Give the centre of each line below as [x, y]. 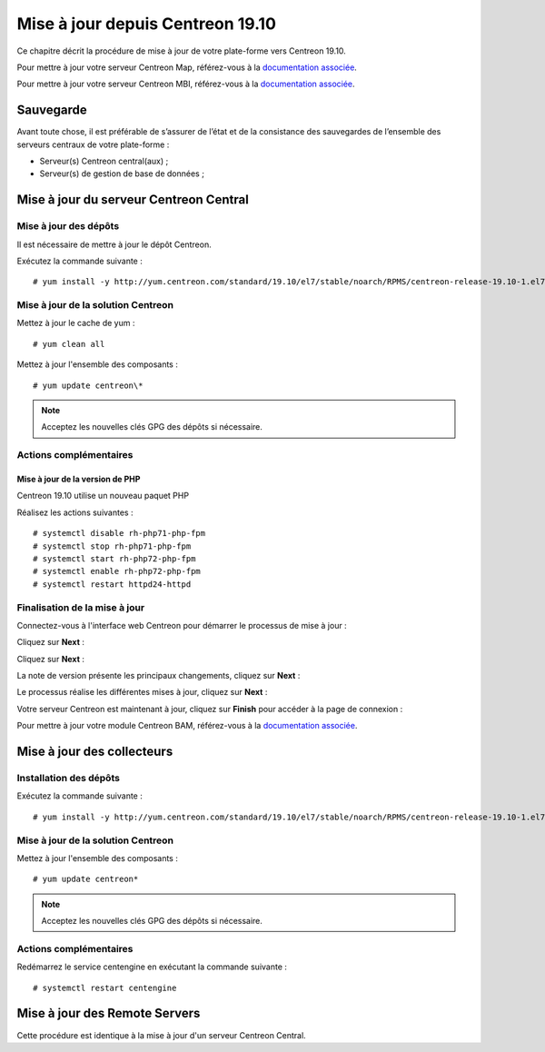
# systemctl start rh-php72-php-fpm [114, 558]
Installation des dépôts [68, 778]
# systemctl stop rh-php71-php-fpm [112, 546]
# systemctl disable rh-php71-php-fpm [119, 533]
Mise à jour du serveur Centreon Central [133, 200]
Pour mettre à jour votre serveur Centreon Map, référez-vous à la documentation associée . [187, 67]
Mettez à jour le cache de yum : [76, 323]
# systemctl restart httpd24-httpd [112, 584]
